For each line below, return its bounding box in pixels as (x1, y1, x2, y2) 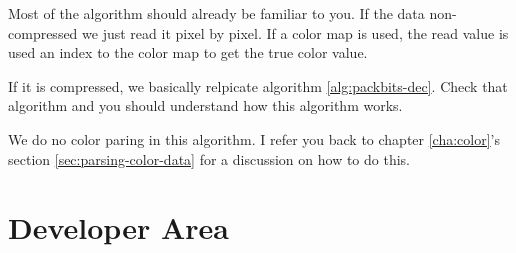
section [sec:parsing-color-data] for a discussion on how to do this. (8, 148, 410, 169)
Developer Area (8, 207, 229, 248)
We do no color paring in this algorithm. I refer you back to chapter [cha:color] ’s (8, 128, 501, 149)
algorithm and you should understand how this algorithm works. (8, 95, 403, 116)
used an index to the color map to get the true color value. (8, 42, 368, 63)
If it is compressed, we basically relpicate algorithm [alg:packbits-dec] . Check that (8, 75, 508, 96)
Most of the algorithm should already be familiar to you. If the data (8, 3, 425, 23)
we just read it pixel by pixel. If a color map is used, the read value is (82, 22, 509, 43)
